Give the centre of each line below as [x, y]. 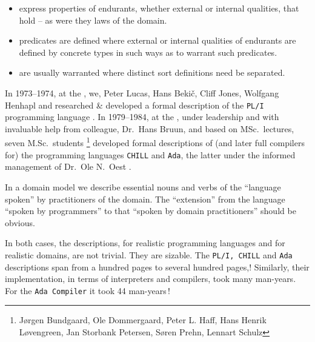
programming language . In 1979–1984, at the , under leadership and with [142, 117]
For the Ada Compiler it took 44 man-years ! [88, 290]
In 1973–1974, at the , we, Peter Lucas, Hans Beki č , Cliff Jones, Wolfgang [142, 92]
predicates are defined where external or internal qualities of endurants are [157, 40]
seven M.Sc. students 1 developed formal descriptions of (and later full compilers [155, 142]
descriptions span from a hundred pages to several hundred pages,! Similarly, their [157, 267]
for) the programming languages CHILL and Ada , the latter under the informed [150, 154]
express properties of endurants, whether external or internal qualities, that [159, 8]
